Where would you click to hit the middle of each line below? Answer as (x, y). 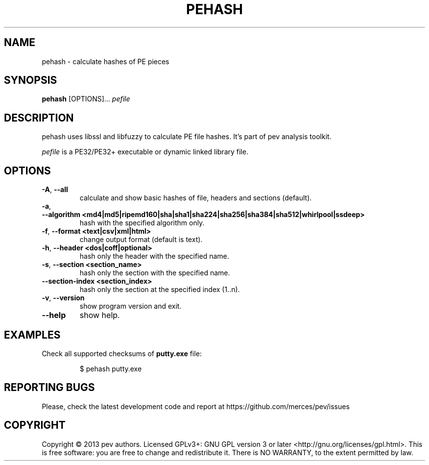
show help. (100, 315)
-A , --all (55, 190)
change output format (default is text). (141, 240)
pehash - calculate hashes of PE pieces (106, 61)
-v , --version (63, 298)
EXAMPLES (32, 335)
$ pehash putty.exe (111, 368)
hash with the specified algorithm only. (142, 223)
